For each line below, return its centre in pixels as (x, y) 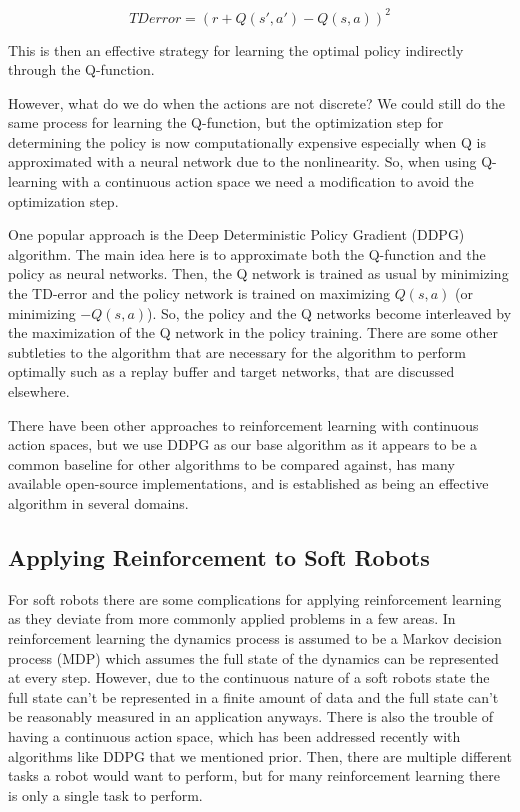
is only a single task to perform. (105, 794)
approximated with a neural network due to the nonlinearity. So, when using (242, 161)
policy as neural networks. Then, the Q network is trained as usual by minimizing (258, 273)
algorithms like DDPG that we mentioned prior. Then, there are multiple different (260, 755)
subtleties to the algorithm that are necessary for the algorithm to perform (237, 351)
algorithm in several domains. (98, 502)
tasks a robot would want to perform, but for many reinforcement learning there (254, 775)
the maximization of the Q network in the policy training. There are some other (253, 332)
